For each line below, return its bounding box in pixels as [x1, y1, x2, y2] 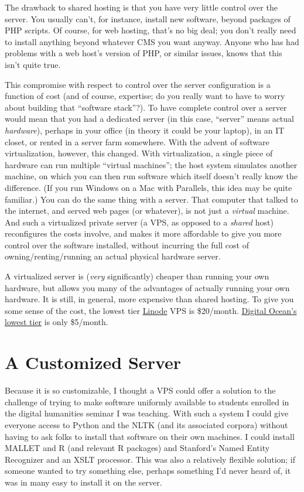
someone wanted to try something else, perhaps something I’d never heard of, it [5, 464, 291, 477]
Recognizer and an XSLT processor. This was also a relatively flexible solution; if [5, 453, 296, 465]
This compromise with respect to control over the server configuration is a [5, 78, 271, 90]
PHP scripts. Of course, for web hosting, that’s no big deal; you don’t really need [5, 24, 296, 36]
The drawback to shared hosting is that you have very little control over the [5, 1, 278, 13]
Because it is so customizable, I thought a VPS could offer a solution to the [5, 384, 276, 397]
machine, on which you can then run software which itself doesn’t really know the [5, 170, 298, 182]
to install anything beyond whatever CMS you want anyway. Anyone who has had [5, 35, 299, 47]
